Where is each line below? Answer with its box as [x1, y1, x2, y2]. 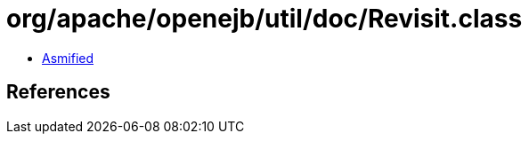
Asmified [42, 50, 94, 66]
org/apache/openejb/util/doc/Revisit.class [6, 4, 523, 34]
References [6, 81, 110, 104]
